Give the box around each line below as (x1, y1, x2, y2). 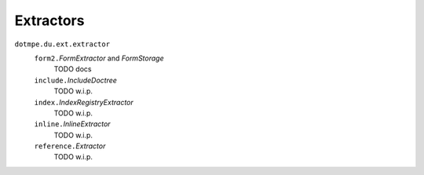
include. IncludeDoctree (34, 75, 118, 85)
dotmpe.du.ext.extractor (14, 39, 110, 49)
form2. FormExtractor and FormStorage (34, 53, 164, 63)
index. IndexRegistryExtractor (34, 97, 133, 107)
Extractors (14, 12, 85, 29)
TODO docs (53, 64, 92, 74)
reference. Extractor (34, 141, 106, 151)
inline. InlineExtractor (34, 119, 111, 129)
